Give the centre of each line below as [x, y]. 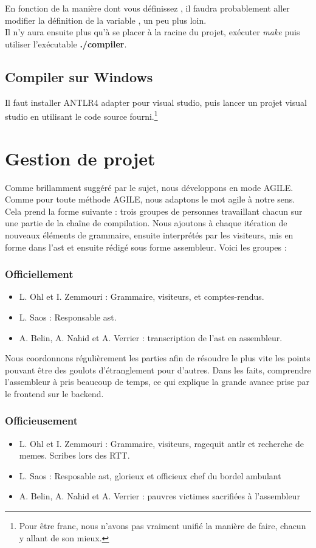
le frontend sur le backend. [54, 393]
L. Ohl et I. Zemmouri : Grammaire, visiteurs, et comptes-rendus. [142, 297]
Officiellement [39, 274]
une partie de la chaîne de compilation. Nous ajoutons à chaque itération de [146, 223]
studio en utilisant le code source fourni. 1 [81, 115]
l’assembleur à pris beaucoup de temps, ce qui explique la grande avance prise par [157, 382]
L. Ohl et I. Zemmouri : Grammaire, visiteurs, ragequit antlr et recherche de [161, 443]
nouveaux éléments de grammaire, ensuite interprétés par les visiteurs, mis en [149, 234]
